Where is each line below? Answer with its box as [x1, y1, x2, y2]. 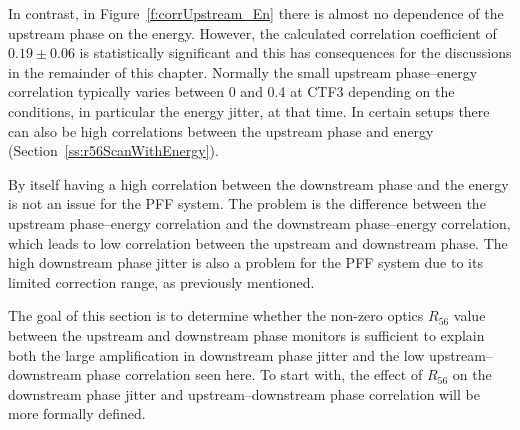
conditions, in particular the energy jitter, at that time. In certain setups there [8, 100, 490, 121]
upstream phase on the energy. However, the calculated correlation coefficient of [8, 22, 497, 43]
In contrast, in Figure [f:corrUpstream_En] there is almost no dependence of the [8, 3, 504, 23]
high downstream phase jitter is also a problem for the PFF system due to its [8, 252, 483, 273]
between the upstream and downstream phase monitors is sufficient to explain [8, 324, 485, 345]
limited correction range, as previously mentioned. [8, 271, 315, 292]
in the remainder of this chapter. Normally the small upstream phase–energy [8, 61, 478, 82]
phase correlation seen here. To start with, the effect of [86, 364, 423, 385]
